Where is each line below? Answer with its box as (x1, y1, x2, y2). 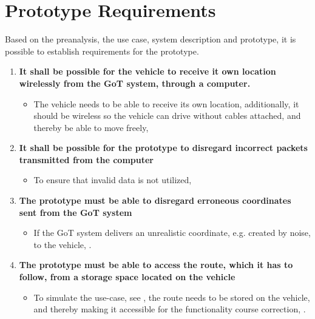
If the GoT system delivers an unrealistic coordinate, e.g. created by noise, (33, 226, 311, 239)
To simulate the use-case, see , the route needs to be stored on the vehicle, (33, 290, 310, 303)
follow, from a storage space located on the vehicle (19, 270, 235, 283)
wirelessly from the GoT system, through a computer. (19, 76, 251, 89)
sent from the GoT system (19, 206, 132, 218)
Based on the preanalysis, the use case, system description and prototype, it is (5, 33, 296, 45)
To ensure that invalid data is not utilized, (33, 173, 192, 186)
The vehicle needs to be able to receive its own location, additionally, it (33, 97, 299, 110)
